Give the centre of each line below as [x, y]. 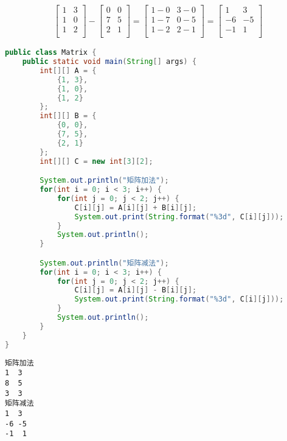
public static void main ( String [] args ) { [109, 62]
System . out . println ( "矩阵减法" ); [104, 263]
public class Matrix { [51, 53]
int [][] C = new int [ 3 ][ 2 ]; [96, 161]
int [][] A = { [68, 70]
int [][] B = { [68, 116]
